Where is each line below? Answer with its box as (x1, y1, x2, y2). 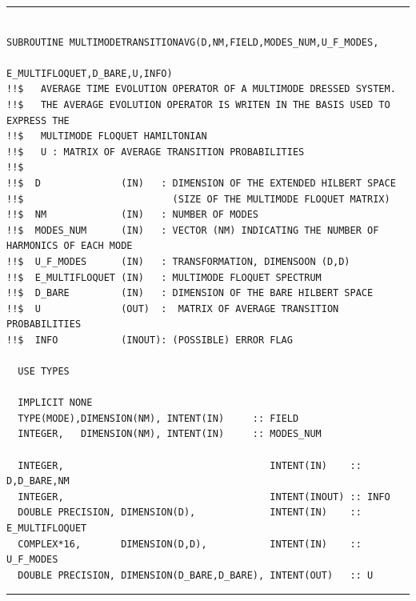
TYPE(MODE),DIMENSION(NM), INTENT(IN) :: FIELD (18, 412, 299, 424)
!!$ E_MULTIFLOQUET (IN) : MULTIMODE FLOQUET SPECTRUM (6, 271, 322, 283)
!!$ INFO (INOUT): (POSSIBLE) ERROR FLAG (6, 334, 293, 346)
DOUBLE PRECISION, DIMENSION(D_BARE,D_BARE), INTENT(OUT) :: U (18, 569, 374, 581)
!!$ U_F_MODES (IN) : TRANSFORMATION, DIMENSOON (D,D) (6, 255, 350, 267)
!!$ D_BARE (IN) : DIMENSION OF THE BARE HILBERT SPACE (6, 287, 374, 299)
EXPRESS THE (6, 114, 70, 126)
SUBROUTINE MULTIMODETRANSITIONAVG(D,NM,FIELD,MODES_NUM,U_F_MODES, (6, 36, 379, 48)
